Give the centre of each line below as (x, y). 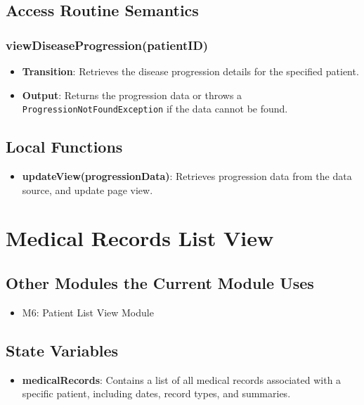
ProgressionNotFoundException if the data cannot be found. (155, 109)
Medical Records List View (140, 238)
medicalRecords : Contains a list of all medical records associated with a (182, 379)
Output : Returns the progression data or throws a (132, 95)
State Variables (62, 350)
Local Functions (64, 147)
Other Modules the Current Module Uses (160, 283)
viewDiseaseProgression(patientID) (107, 45)
